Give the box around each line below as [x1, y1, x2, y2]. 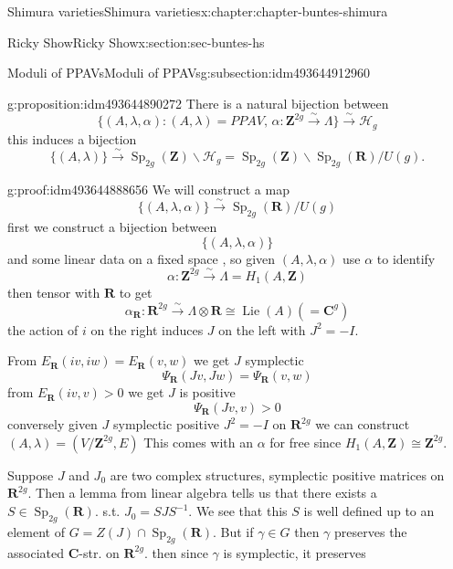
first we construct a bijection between [7, 217, 217, 236]
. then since [143, 543, 208, 562]
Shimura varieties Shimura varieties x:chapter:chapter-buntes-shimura [7, 2, 388, 20]
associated [7, 543, 64, 562]
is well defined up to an [303, 501, 435, 521]
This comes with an [143, 432, 254, 451]
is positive [179, 383, 236, 402]
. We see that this [188, 501, 288, 521]
